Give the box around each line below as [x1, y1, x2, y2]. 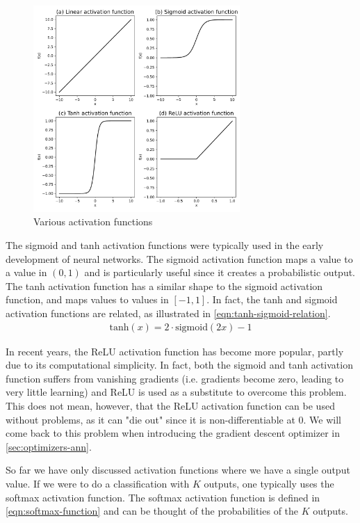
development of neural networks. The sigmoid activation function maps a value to [6, 251, 353, 266]
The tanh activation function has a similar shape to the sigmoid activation [6, 278, 323, 293]
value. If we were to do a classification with [6, 476, 190, 490]
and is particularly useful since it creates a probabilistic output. [84, 265, 356, 280]
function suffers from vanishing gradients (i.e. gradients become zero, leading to [6, 371, 344, 385]
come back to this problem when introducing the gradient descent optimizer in [6, 426, 340, 440]
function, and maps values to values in [6, 292, 169, 307]
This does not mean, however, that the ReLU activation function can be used [6, 398, 335, 412]
